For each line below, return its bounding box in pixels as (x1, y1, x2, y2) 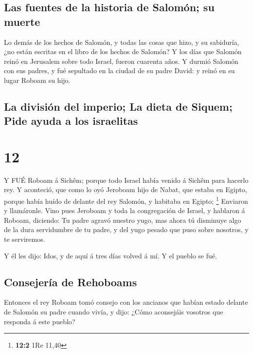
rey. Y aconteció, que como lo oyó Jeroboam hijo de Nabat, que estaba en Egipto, (4, 184, 247, 195)
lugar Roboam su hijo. (4, 75, 71, 85)
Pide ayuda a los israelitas (4, 113, 138, 128)
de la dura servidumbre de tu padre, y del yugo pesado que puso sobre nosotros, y (4, 224, 249, 235)
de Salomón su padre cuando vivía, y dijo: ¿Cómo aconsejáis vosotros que (4, 307, 223, 317)
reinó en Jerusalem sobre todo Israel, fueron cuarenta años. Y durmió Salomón (4, 56, 238, 66)
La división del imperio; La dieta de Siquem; (4, 98, 233, 114)
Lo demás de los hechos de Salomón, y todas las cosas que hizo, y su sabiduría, (4, 37, 239, 47)
